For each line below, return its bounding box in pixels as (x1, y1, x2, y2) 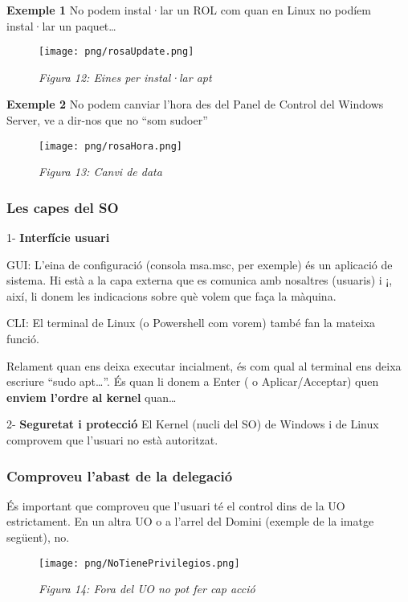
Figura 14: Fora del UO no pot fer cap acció (39, 580, 255, 597)
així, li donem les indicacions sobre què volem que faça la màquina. (6, 287, 337, 304)
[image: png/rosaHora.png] (39, 140, 182, 152)
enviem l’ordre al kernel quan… (6, 388, 177, 405)
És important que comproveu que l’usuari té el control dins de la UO (6, 497, 345, 514)
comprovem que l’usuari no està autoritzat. (6, 432, 218, 448)
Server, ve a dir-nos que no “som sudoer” (6, 112, 208, 129)
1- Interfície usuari (6, 229, 110, 246)
